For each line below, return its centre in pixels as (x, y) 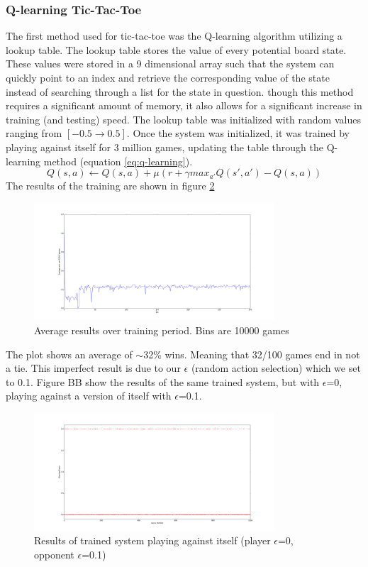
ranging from (34, 133)
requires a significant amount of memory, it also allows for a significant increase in (184, 105)
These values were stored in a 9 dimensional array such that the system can (170, 64)
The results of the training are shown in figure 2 (110, 186)
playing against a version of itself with (89, 396)
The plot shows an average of (69, 354)
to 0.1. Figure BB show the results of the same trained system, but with (163, 381)
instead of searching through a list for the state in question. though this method (180, 91)
